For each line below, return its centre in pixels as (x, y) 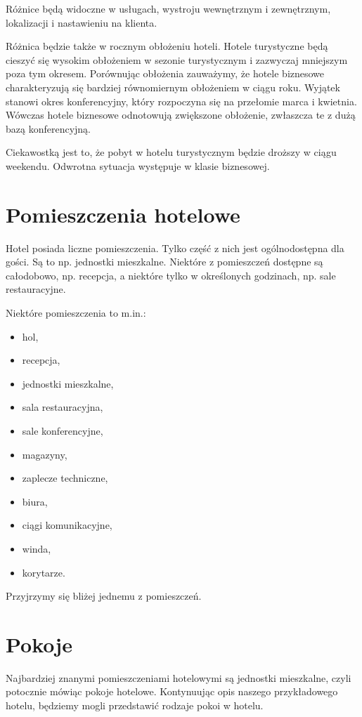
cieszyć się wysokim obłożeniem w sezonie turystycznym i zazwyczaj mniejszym (177, 59)
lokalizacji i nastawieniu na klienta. (82, 22)
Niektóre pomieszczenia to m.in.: (76, 313)
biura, (35, 501)
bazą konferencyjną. (49, 128)
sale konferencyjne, (63, 430)
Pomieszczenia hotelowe (123, 214)
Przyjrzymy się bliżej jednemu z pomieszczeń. (104, 596)
